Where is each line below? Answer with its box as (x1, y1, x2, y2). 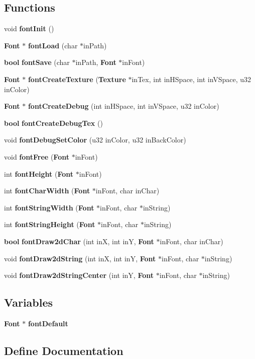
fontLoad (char (28, 40, 78, 50)
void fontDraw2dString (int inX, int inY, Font (4, 253, 156, 263)
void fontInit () (4, 23, 54, 34)
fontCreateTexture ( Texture (28, 74, 126, 84)
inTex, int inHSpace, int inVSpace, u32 (132, 74, 251, 84)
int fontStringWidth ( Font (4, 202, 94, 212)
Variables (4, 295, 53, 310)
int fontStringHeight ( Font (4, 219, 95, 230)
